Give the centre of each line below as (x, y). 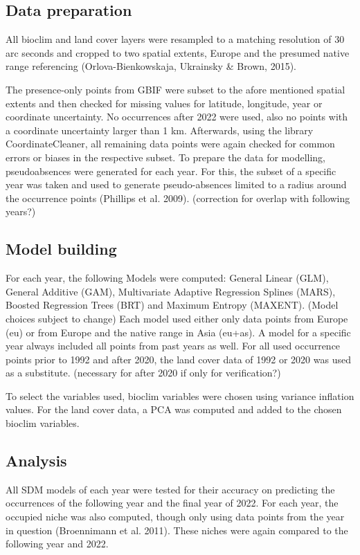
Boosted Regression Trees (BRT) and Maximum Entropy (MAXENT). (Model (172, 305)
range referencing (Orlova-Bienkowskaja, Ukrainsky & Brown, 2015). (151, 66)
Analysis (36, 461)
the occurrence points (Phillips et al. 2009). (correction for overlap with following (178, 198)
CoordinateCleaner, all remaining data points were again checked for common (170, 144)
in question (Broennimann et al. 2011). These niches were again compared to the (177, 530)
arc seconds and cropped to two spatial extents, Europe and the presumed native (178, 52)
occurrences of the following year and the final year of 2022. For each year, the (172, 503)
